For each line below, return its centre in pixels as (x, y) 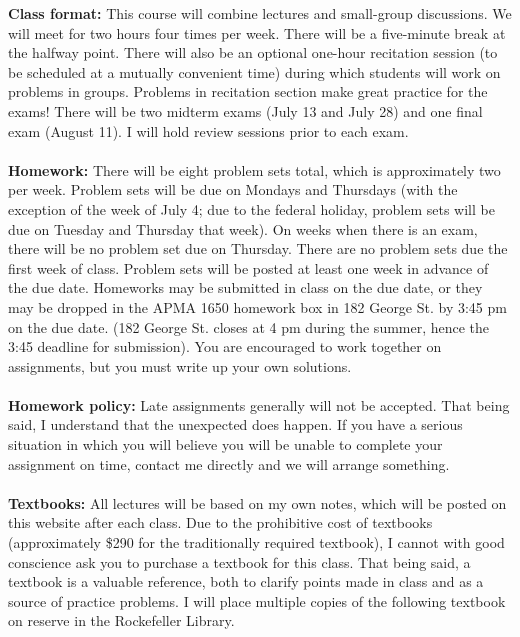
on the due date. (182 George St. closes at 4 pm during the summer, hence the (249, 326)
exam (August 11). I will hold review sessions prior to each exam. (208, 130)
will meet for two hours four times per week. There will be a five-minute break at (257, 32)
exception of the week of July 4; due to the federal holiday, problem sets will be (251, 208)
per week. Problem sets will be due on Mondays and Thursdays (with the (233, 189)
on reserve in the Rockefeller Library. (121, 620)
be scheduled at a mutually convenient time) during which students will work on (254, 71)
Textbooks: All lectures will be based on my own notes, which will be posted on (257, 502)
